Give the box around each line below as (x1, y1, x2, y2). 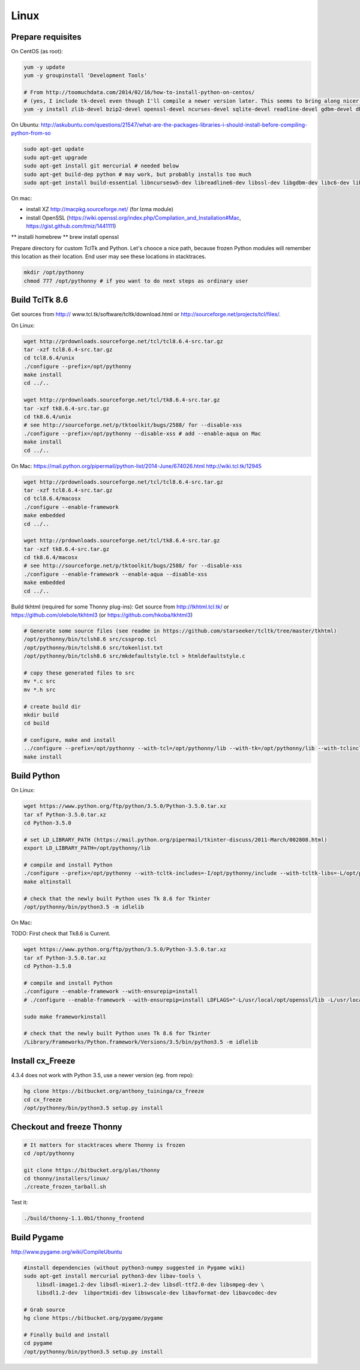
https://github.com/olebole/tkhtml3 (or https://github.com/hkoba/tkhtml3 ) (11, 611, 193, 618)
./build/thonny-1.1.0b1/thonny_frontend (23, 1215, 144, 1222)
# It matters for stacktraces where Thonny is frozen (23, 1141, 185, 1149)
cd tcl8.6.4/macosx (23, 495, 81, 502)
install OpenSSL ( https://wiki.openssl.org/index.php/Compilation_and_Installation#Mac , (26, 214, 241, 221)
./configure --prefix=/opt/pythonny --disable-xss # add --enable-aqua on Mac (23, 430, 261, 437)
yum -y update (23, 64, 65, 71)
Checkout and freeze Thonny (11, 1122, 122, 1132)
